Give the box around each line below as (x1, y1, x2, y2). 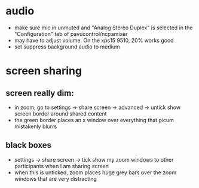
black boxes (5, 140, 52, 150)
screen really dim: (5, 88, 74, 98)
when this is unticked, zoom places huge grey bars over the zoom (14, 169, 177, 176)
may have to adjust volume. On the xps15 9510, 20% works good (14, 37, 174, 44)
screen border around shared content (14, 110, 107, 117)
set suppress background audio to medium (14, 43, 120, 50)
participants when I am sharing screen (14, 162, 109, 169)
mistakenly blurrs (14, 123, 57, 130)
